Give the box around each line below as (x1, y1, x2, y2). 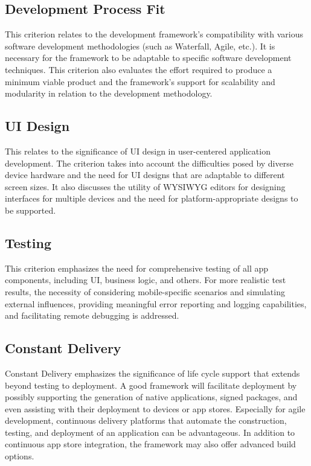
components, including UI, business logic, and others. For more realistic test (5, 273, 286, 286)
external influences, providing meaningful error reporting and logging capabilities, (5, 297, 307, 310)
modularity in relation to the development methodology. (5, 87, 213, 100)
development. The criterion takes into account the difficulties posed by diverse (5, 156, 293, 169)
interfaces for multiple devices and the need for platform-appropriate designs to (5, 192, 298, 205)
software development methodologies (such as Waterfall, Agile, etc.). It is (5, 39, 275, 52)
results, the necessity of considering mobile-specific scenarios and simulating (5, 285, 285, 298)
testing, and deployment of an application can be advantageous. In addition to (5, 426, 295, 438)
